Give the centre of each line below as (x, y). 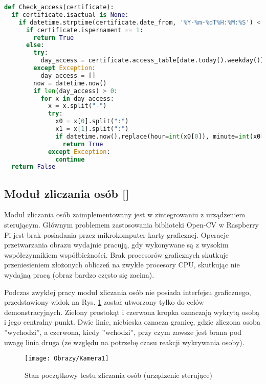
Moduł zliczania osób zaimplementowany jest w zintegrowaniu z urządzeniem (125, 214)
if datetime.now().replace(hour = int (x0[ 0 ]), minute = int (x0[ (160, 136)
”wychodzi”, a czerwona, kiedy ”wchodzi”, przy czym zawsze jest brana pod (123, 332)
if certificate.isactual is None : (70, 15)
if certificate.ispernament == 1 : (85, 30)
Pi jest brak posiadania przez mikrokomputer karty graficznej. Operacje (117, 234)
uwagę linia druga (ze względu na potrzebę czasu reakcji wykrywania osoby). (124, 342)
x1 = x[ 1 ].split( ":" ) (92, 129)
